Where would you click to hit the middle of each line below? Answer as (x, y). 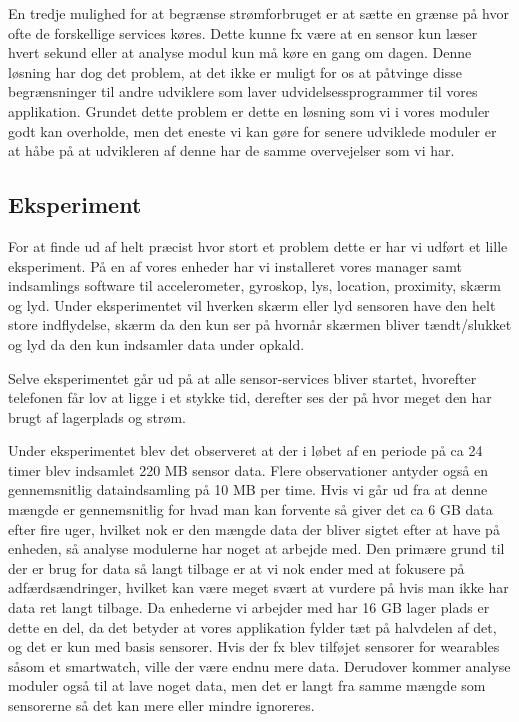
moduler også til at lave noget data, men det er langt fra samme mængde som (247, 685)
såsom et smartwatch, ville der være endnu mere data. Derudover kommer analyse (259, 665)
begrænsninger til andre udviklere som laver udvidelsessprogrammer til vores (243, 91)
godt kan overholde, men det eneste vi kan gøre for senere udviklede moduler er (252, 130)
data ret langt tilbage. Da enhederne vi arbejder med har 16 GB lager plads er (249, 607)
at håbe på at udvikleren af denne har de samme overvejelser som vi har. (231, 150)
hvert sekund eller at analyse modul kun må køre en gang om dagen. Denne (240, 52)
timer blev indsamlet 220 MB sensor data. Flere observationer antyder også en (248, 469)
